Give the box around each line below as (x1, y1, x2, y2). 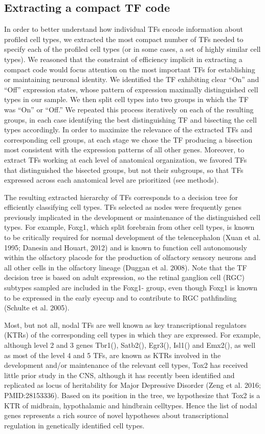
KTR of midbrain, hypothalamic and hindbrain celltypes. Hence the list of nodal (4, 400, 257, 410)
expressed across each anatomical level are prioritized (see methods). (4, 174, 219, 185)
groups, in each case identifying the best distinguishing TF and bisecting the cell (4, 114, 257, 125)
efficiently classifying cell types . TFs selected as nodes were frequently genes (4, 202, 241, 212)
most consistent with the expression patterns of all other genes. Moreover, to (4, 144, 245, 155)
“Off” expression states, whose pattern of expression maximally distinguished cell (4, 84, 258, 94)
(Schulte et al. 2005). (4, 302, 70, 313)
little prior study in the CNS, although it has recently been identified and (4, 369, 235, 380)
